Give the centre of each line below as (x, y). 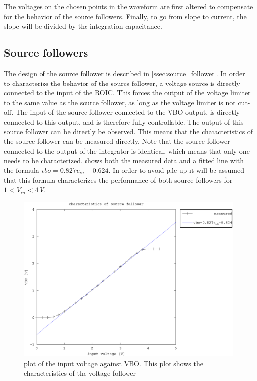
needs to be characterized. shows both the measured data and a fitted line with (124, 160)
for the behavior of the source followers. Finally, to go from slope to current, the (125, 16)
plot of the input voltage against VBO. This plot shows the (113, 363)
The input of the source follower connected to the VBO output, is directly (128, 112)
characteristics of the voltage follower (80, 373)
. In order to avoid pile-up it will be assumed (176, 170)
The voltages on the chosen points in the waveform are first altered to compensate (128, 6)
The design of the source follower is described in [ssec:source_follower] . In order (125, 73)
